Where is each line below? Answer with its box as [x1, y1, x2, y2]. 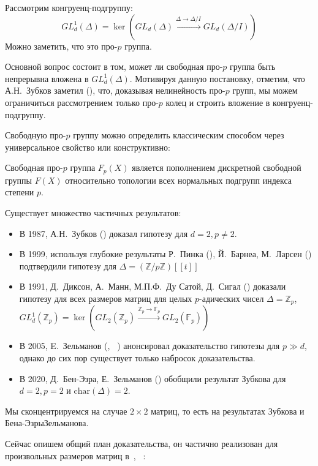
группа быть [230, 60, 276, 73]
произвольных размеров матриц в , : [5, 449, 146, 462]
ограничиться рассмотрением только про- [5, 96, 159, 108]
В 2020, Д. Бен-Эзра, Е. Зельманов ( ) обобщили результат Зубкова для [19, 372, 286, 385]
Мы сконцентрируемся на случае [5, 404, 127, 417]
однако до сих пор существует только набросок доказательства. [19, 351, 256, 364]
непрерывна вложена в [5, 72, 89, 85]
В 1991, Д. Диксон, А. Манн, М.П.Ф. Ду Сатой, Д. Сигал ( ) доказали [19, 280, 286, 293]
